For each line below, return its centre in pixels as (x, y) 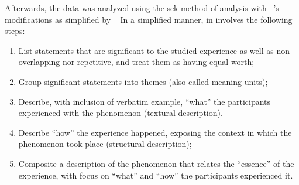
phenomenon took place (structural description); (105, 144)
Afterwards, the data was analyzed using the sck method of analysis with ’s (142, 8)
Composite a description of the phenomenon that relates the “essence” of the (156, 163)
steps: (15, 31)
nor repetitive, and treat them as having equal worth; (158, 62)
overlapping (39, 62)
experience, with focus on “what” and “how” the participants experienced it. (156, 175)
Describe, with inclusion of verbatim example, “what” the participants (145, 101)
